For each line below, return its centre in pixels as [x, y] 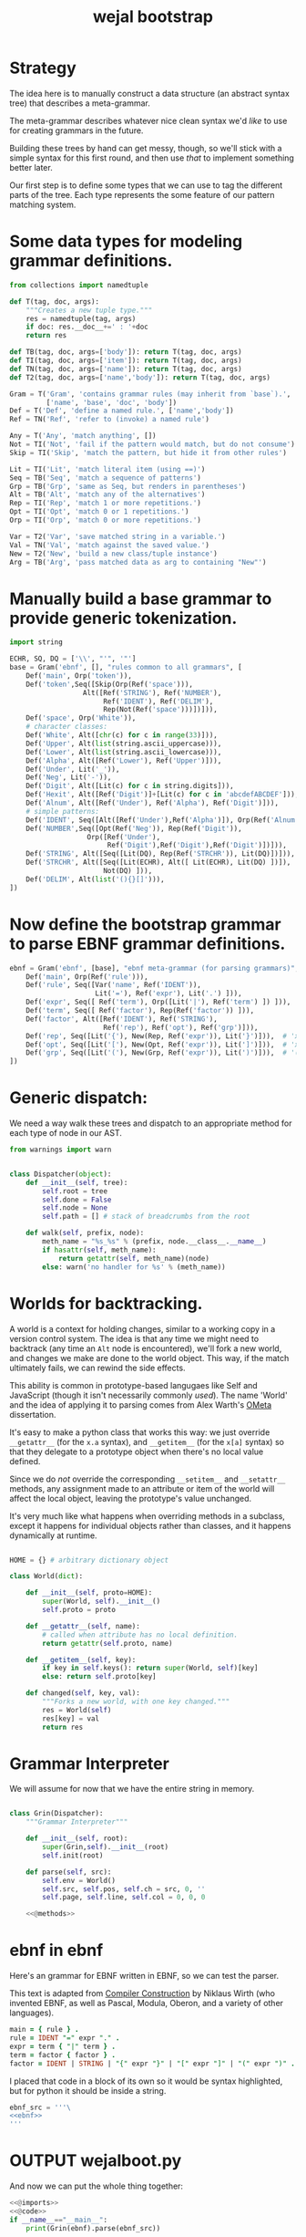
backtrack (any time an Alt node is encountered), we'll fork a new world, [146, 1348]
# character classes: [66, 727]
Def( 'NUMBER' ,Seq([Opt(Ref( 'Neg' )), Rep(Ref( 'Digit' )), [134, 828]
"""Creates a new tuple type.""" [89, 310]
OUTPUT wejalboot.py [96, 2161]
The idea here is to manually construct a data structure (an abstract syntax [149, 93]
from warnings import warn [61, 1150]
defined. [25, 1461]
